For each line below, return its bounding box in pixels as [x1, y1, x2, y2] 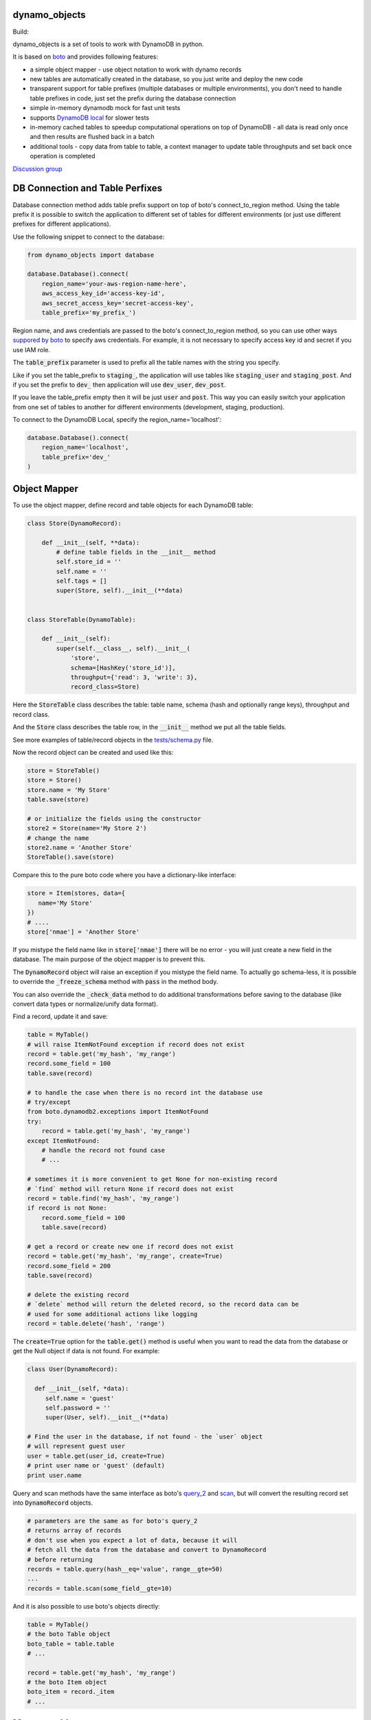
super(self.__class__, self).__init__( [56, 644, 190, 652]
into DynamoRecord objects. [12, 1498, 93, 1507]
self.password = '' [45, 1404, 111, 1412]
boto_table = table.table [27, 1640, 115, 1648]
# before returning [27, 1556, 93, 1563]
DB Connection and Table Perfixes [12, 182, 163, 194]
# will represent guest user [27, 1442, 126, 1450]
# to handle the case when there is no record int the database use [27, 1088, 263, 1097]
